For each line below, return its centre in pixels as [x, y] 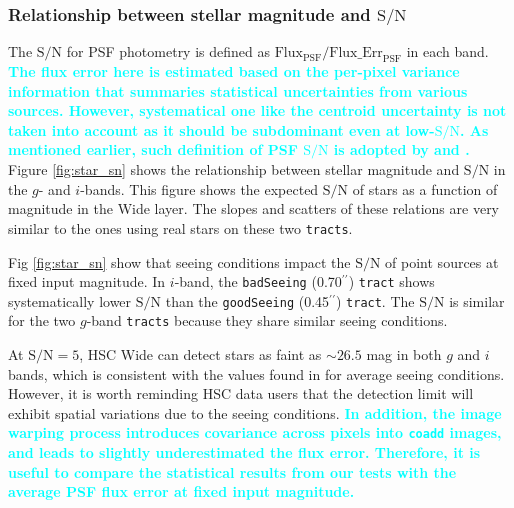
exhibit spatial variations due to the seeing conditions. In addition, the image [255, 412]
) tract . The [375, 300]
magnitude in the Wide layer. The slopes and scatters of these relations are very [254, 208]
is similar [477, 300]
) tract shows [391, 281]
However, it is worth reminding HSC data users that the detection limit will [241, 393]
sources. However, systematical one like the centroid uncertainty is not [257, 110]
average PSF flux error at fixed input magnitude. [181, 491]
